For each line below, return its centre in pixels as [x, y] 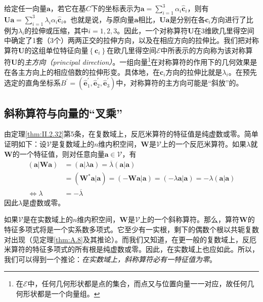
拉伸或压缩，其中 [60, 30]
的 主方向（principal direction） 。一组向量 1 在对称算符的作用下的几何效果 [134, 61]
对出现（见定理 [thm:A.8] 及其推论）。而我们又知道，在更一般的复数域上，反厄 [130, 239]
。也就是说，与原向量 [99, 19]
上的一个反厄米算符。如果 [204, 144]
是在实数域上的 [48, 219]
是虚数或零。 [44, 202]
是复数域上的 [73, 144]
